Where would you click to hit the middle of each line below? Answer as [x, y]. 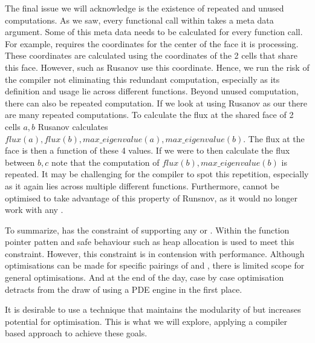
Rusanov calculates [73, 126]
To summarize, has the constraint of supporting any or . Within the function [147, 230]
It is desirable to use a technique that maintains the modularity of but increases [153, 309]
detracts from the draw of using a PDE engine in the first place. [124, 289]
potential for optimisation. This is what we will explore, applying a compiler [146, 321]
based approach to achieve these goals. [76, 333]
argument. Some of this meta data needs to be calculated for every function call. [154, 32]
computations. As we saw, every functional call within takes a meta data [139, 20]
